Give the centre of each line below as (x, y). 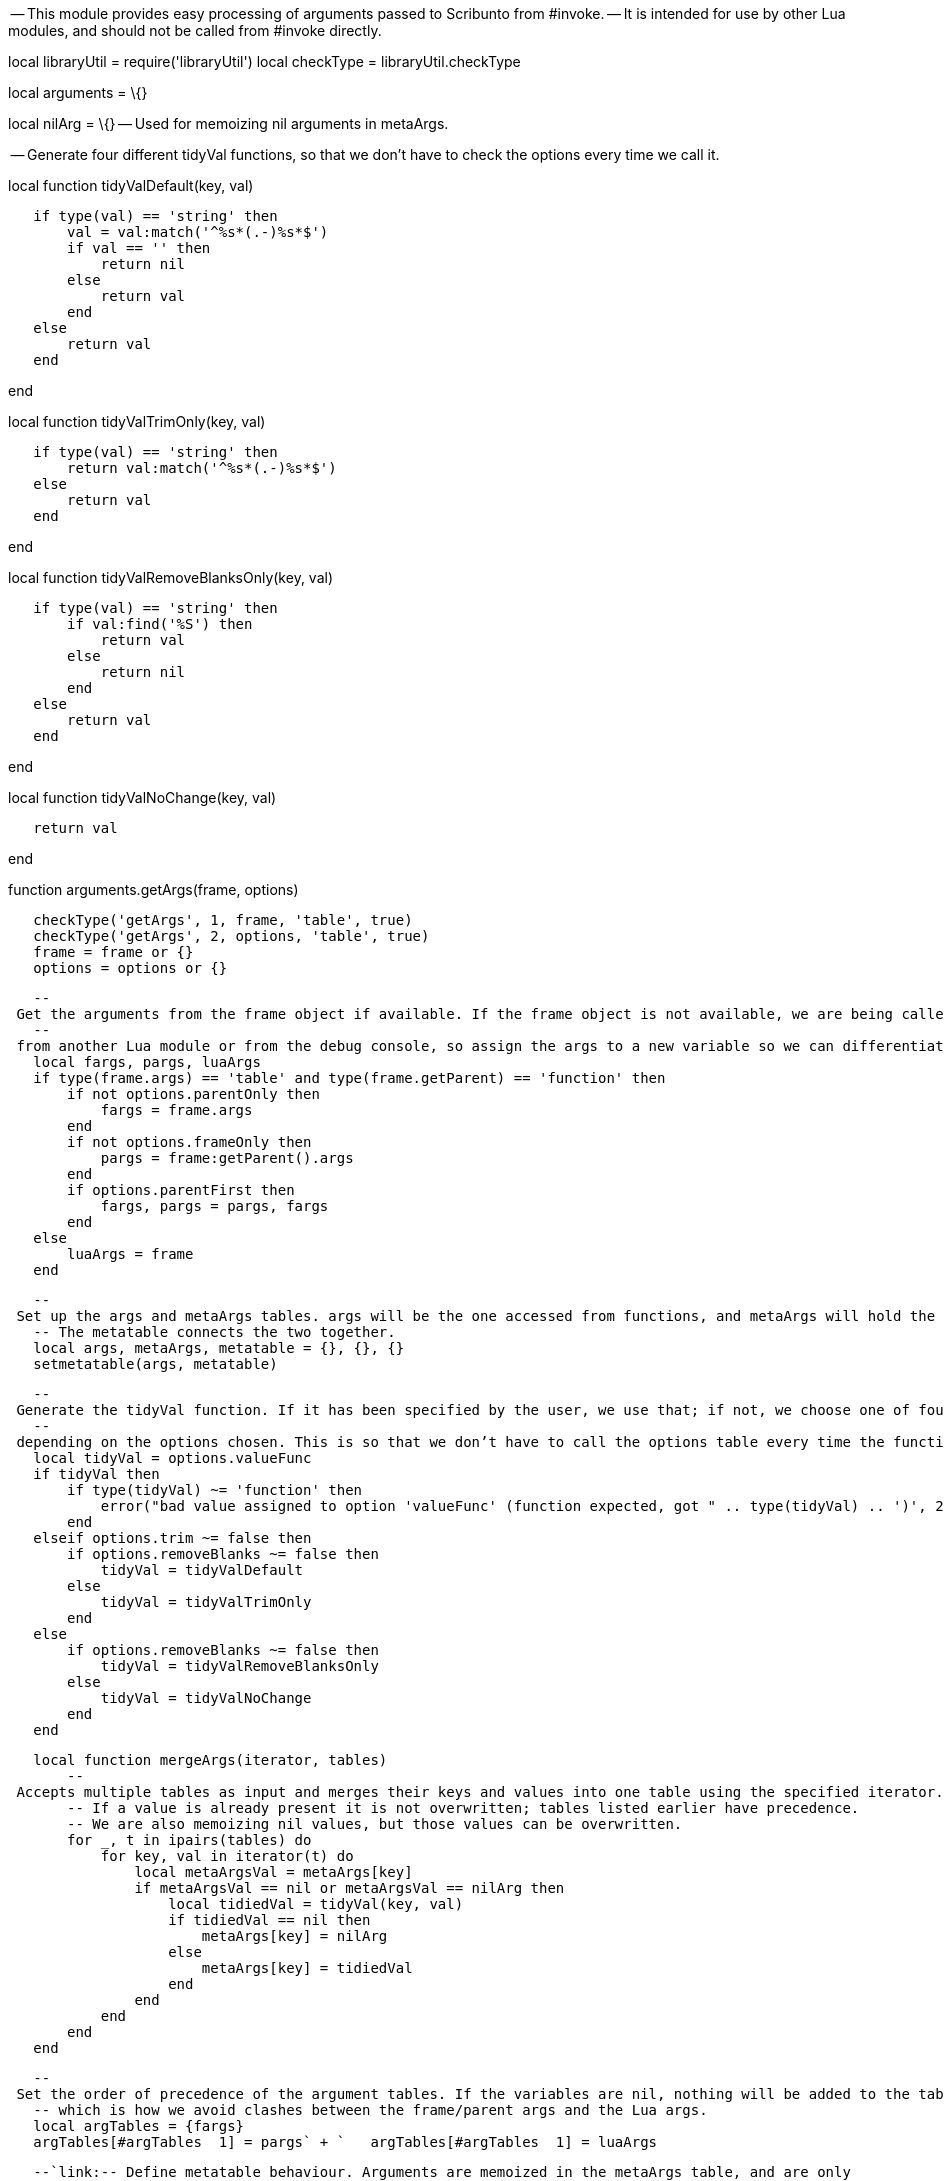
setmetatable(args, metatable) (155, 1364)
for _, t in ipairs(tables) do (189, 1840)
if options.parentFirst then (181, 1190)
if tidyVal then (96, 1474)
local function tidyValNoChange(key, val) (142, 797)
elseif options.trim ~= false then (172, 1538)
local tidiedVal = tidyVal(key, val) (316, 1904)
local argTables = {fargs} (139, 2126)
